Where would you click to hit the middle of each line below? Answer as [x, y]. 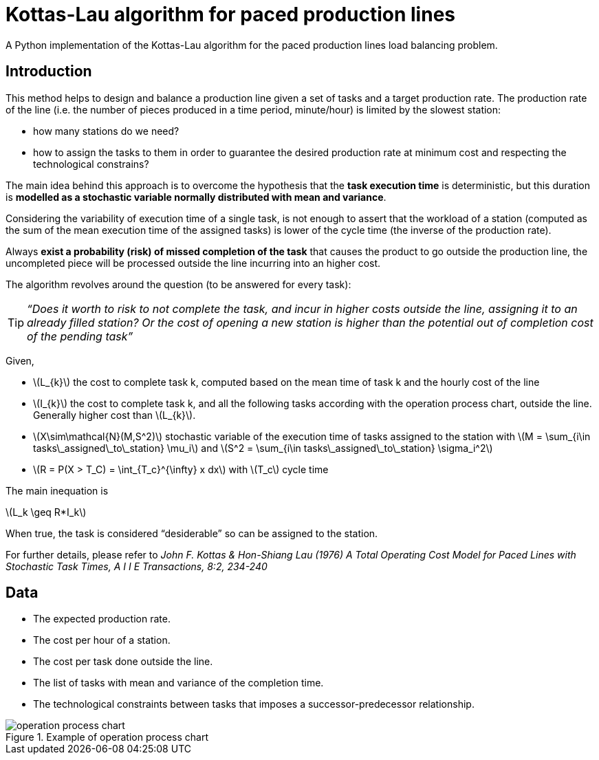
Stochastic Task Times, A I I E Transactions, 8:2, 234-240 [137, 566]
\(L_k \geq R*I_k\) [46, 512]
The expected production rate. [102, 619]
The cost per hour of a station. [102, 640]
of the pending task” [80, 336]
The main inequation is [57, 490]
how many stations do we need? [106, 131]
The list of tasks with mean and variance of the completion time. [178, 683]
